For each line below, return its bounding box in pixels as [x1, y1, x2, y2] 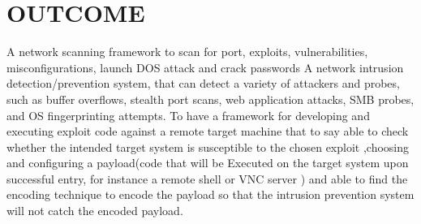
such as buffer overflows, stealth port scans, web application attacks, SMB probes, [6, 90, 415, 107]
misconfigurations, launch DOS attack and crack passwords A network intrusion [6, 58, 404, 75]
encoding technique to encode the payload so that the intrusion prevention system [6, 186, 415, 203]
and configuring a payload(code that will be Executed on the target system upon [6, 154, 409, 171]
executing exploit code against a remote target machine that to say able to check [6, 123, 409, 140]
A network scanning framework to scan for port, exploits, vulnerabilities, [6, 43, 368, 60]
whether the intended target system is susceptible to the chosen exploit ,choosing [6, 138, 410, 155]
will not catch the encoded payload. [6, 202, 183, 219]
